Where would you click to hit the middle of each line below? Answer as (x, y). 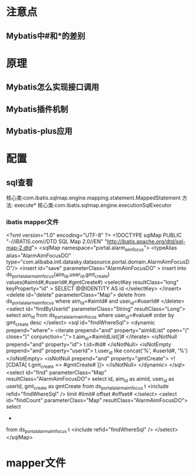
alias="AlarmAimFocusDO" (39, 256)
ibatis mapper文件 (32, 222)
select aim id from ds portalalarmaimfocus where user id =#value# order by (90, 316)
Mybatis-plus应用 (39, 131)
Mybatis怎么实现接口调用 (53, 87)
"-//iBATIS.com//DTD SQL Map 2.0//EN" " (57, 242)
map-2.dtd (19, 248)
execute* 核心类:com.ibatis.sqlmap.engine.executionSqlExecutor (93, 205)
